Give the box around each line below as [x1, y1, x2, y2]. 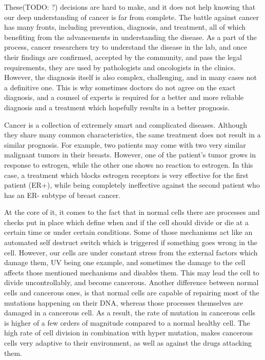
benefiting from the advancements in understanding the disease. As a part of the [4, 31, 257, 42]
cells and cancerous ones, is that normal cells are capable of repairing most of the [4, 287, 259, 298]
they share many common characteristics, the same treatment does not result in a [4, 129, 261, 140]
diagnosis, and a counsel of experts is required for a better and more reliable [4, 92, 244, 103]
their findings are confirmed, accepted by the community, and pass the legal [4, 51, 242, 62]
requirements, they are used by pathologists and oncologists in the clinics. [4, 62, 236, 72]
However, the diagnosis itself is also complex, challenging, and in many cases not [4, 72, 257, 83]
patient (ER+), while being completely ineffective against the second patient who [4, 179, 260, 190]
